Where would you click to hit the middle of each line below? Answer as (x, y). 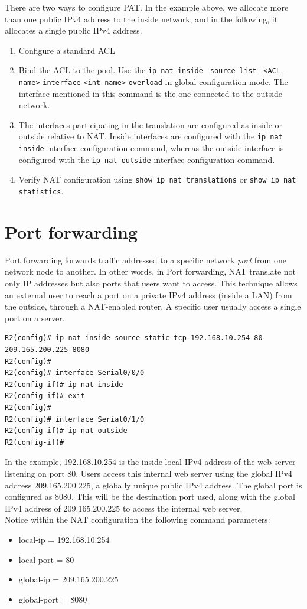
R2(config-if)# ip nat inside (64, 384)
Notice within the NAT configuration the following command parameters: (138, 520)
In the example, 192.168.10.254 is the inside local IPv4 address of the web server (150, 462)
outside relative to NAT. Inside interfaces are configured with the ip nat (151, 136)
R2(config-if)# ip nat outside (66, 431)
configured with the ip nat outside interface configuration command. (147, 159)
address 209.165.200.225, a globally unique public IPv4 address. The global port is (153, 485)
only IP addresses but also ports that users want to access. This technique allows (151, 283)
